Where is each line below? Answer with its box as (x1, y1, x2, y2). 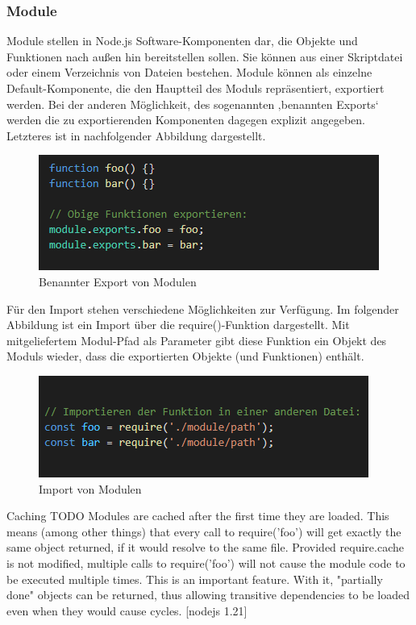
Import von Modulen (39, 480, 142, 497)
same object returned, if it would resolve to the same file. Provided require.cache (6, 539, 404, 556)
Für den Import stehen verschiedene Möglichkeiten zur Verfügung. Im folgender (6, 300, 399, 317)
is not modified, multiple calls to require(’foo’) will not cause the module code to (6, 554, 406, 571)
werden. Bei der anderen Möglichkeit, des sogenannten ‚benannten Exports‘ (6, 95, 379, 112)
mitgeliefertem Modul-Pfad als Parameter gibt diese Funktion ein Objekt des (6, 331, 387, 348)
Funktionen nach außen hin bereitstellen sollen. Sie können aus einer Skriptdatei (6, 48, 403, 65)
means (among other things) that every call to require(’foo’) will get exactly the (6, 523, 401, 540)
